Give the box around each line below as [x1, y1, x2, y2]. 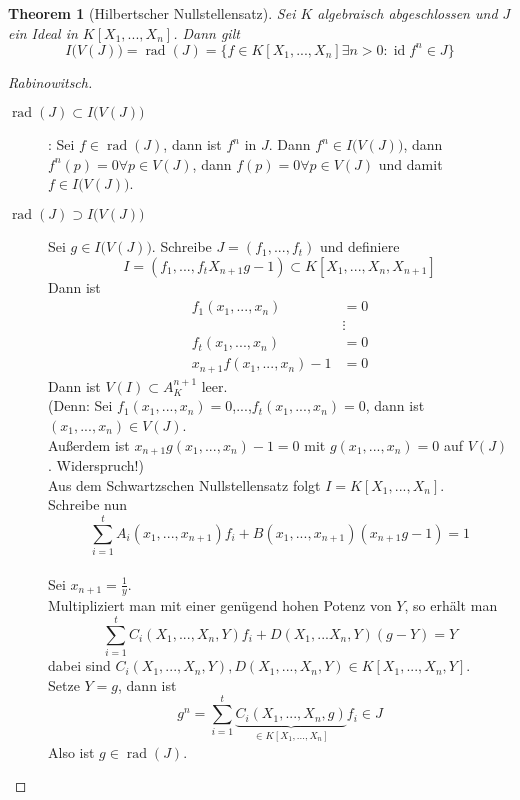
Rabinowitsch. [8, 71, 93, 92]
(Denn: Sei [48, 395, 113, 416]
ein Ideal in [8, 22, 78, 43]
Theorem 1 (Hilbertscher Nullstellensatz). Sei [8, 3, 296, 23]
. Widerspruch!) [48, 455, 144, 476]
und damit [378, 153, 443, 174]
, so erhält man [404, 595, 498, 616]
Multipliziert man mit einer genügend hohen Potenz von [48, 595, 392, 616]
